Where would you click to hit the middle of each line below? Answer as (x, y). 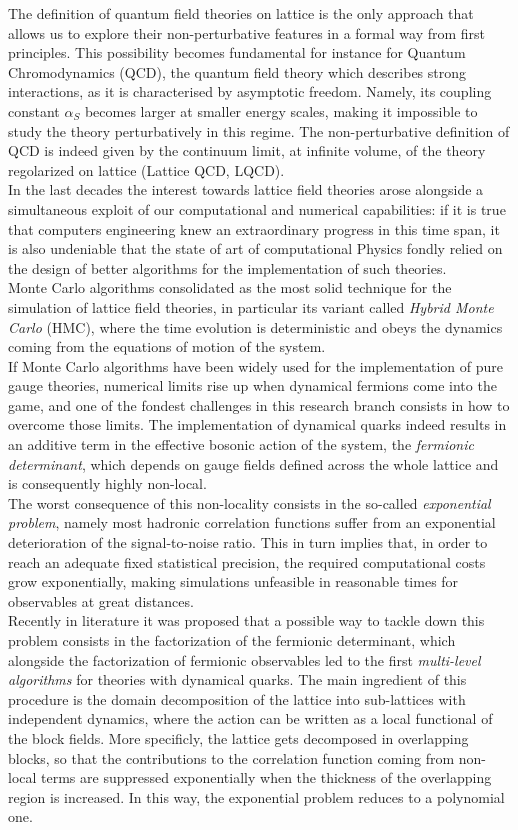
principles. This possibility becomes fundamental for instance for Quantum (237, 52)
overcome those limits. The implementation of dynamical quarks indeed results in (257, 424)
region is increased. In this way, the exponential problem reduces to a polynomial (256, 796)
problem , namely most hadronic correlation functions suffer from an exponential (252, 522)
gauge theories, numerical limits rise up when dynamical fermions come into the (252, 385)
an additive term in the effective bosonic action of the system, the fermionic (241, 444)
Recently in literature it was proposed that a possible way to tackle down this (246, 620)
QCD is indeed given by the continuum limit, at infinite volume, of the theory (247, 150)
